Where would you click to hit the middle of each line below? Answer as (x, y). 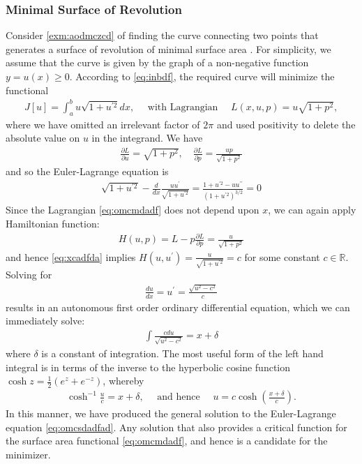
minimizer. (28, 454)
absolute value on (43, 138)
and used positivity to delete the (286, 124)
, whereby (123, 381)
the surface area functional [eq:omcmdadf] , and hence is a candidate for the (167, 441)
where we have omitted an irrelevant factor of (103, 124)
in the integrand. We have (147, 138)
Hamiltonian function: (53, 223)
